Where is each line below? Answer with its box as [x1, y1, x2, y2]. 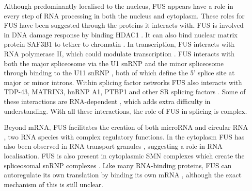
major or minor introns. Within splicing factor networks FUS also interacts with [4, 77, 242, 87]
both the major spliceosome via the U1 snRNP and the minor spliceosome [4, 58, 224, 68]
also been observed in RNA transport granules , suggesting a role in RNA [4, 141, 222, 151]
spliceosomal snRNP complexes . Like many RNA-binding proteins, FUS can [4, 160, 232, 170]
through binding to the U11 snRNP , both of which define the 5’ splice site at [4, 68, 235, 78]
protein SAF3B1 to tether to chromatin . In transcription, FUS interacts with [4, 39, 235, 49]
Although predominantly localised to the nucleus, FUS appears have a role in [4, 1, 234, 11]
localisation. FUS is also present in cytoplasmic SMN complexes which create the [4, 150, 245, 160]
